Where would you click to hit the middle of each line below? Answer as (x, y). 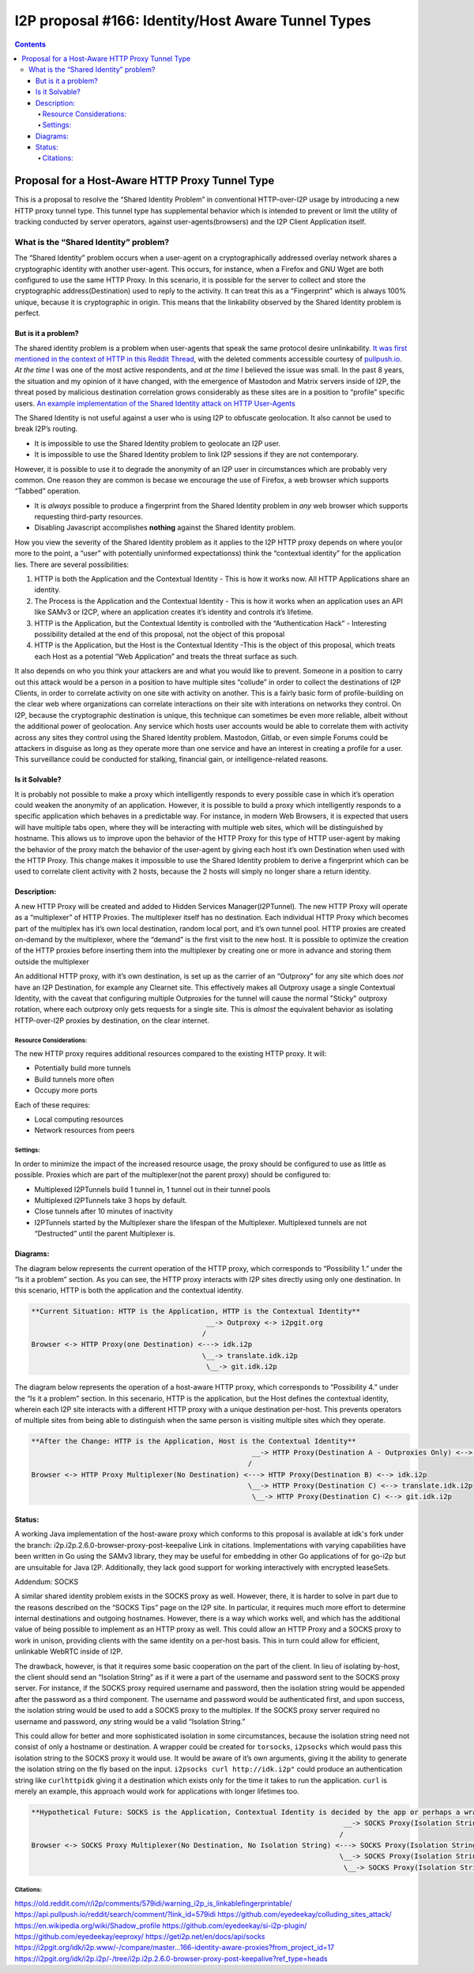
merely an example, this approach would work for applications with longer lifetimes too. (157, 1791)
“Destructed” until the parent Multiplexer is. (105, 1234)
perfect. (28, 313)
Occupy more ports (66, 1090)
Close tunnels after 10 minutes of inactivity (103, 1211)
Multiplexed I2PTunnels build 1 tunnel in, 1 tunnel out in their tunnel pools (152, 1189)
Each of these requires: (53, 1105)
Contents (30, 44)
